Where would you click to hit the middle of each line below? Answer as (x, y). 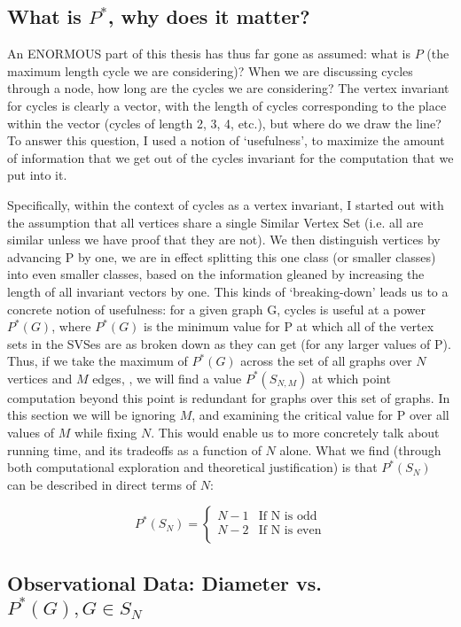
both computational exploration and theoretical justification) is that (192, 467)
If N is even (290, 530)
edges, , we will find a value (167, 378)
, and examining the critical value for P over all (320, 415)
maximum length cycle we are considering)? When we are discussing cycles (210, 70)
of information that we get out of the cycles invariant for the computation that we (230, 157)
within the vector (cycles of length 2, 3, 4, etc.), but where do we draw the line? (224, 123)
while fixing (105, 433)
